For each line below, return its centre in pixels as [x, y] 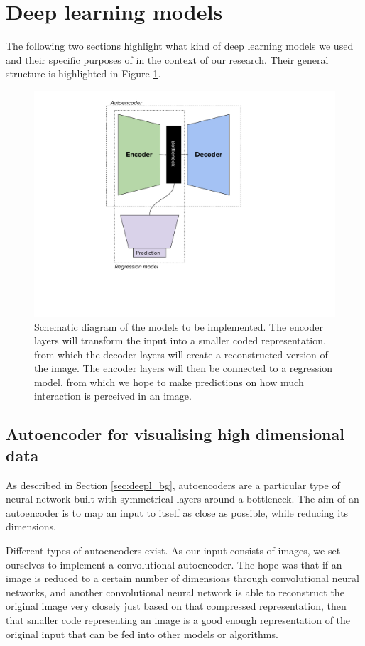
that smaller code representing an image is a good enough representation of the [178, 620]
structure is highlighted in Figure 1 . [83, 73]
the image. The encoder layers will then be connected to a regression [183, 368]
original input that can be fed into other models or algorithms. [142, 634]
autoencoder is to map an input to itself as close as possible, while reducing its [177, 512]
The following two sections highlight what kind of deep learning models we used [180, 46]
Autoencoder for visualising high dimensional [175, 434]
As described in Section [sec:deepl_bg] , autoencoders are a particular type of [173, 484]
